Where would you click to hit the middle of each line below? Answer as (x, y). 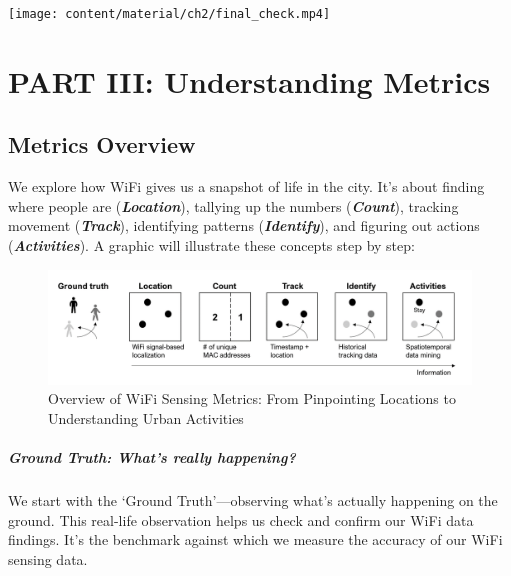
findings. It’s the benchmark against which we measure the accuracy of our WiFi (255, 539)
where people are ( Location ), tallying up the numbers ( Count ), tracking (233, 205)
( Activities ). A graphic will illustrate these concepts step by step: (211, 245)
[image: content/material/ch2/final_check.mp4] (169, 14)
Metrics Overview (102, 144)
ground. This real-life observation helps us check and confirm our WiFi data (241, 519)
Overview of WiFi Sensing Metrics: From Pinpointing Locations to (252, 398)
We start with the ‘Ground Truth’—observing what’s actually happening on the (253, 500)
